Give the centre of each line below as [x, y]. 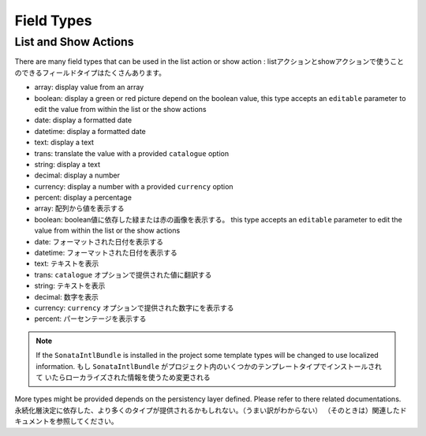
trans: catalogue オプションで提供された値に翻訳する [123, 274]
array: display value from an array [89, 88]
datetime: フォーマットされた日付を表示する [106, 253]
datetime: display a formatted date [90, 131]
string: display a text [67, 164]
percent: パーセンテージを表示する [90, 319]
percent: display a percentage [83, 198]
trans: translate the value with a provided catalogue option [131, 153]
